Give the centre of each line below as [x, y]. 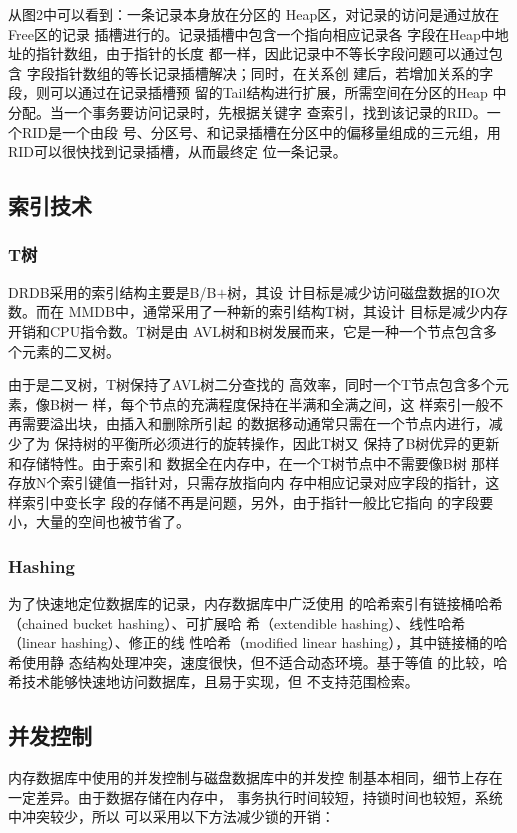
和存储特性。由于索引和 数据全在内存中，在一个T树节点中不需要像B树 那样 [254, 462]
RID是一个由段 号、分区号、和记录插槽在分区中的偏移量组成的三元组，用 [261, 131]
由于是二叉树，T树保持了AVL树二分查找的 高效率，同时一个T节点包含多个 [252, 384]
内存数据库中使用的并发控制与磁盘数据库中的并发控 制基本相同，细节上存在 [255, 777]
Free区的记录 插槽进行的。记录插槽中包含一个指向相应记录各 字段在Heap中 [251, 33]
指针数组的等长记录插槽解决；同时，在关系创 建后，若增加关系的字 [274, 72]
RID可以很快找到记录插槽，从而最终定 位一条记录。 [177, 151]
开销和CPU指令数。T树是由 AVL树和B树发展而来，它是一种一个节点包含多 [253, 330]
